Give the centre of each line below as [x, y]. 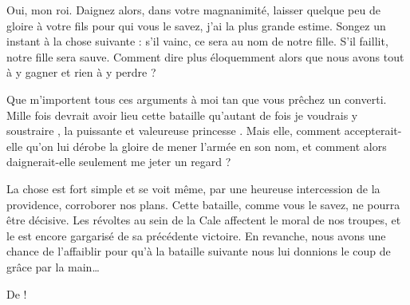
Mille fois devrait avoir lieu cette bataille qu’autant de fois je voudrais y [182, 115]
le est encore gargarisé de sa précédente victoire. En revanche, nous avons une [196, 235]
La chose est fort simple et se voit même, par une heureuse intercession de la [193, 188]
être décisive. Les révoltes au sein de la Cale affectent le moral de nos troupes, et [204, 220]
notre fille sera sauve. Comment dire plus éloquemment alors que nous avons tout [205, 56]
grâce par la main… [53, 266]
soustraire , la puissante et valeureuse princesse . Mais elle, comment [174, 131]
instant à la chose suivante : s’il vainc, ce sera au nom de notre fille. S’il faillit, [197, 41]
